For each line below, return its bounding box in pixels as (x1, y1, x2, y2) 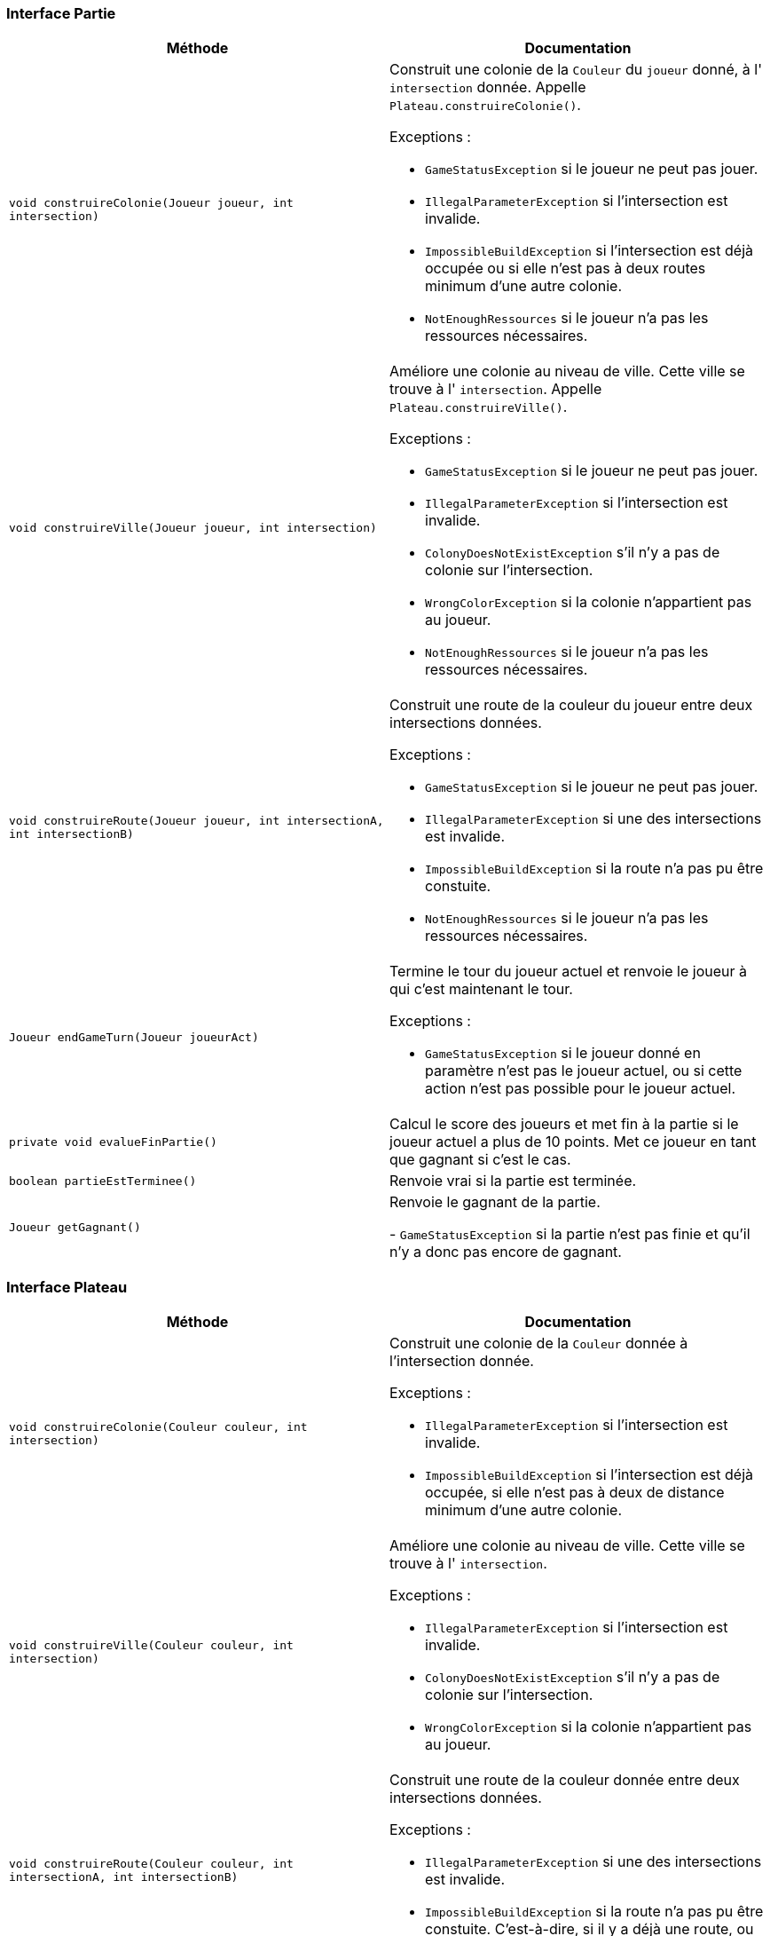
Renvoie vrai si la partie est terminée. (389, 1172, 637, 1190)
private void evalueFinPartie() (9, 1134, 217, 1149)
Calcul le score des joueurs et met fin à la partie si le (389, 1115, 739, 1134)
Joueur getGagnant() (9, 1220, 141, 1234)
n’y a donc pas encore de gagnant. (389, 1243, 622, 1261)
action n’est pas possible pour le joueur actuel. (425, 1079, 736, 1098)
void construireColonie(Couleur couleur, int (9, 1420, 308, 1434)
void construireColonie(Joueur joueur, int (9, 196, 294, 210)
